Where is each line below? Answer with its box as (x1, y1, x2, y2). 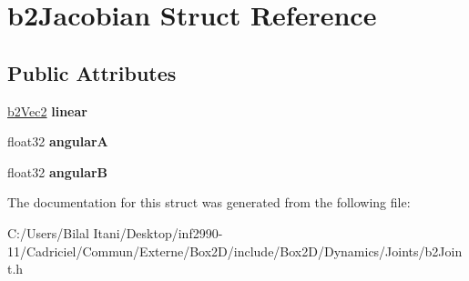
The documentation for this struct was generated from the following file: (7, 193, 411, 212)
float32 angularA (7, 132, 108, 151)
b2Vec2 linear (7, 101, 87, 120)
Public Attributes (7, 58, 177, 86)
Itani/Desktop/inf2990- (93, 223, 223, 242)
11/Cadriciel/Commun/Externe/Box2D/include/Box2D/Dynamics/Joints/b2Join (7, 241, 463, 260)
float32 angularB (7, 162, 108, 181)
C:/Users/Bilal (7, 223, 89, 242)
